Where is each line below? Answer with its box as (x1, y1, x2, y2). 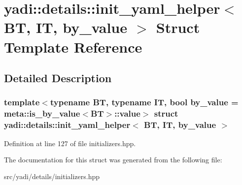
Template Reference (4, 36, 142, 57)
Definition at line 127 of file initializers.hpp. (4, 138, 136, 148)
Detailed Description (4, 70, 112, 86)
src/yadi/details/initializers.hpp (4, 171, 100, 181)
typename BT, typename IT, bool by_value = (50, 96, 239, 108)
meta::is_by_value (4, 107, 80, 120)
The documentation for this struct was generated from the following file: (4, 154, 222, 165)
